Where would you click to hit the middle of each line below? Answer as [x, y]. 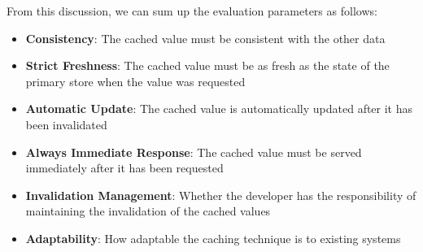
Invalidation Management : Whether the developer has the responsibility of [221, 195]
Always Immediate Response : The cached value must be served [194, 152]
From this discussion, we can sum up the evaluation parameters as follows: [192, 11]
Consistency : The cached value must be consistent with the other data [205, 38]
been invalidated [66, 124]
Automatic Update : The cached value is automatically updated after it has [219, 109]
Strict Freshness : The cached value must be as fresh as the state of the [207, 65]
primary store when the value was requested [135, 81]
